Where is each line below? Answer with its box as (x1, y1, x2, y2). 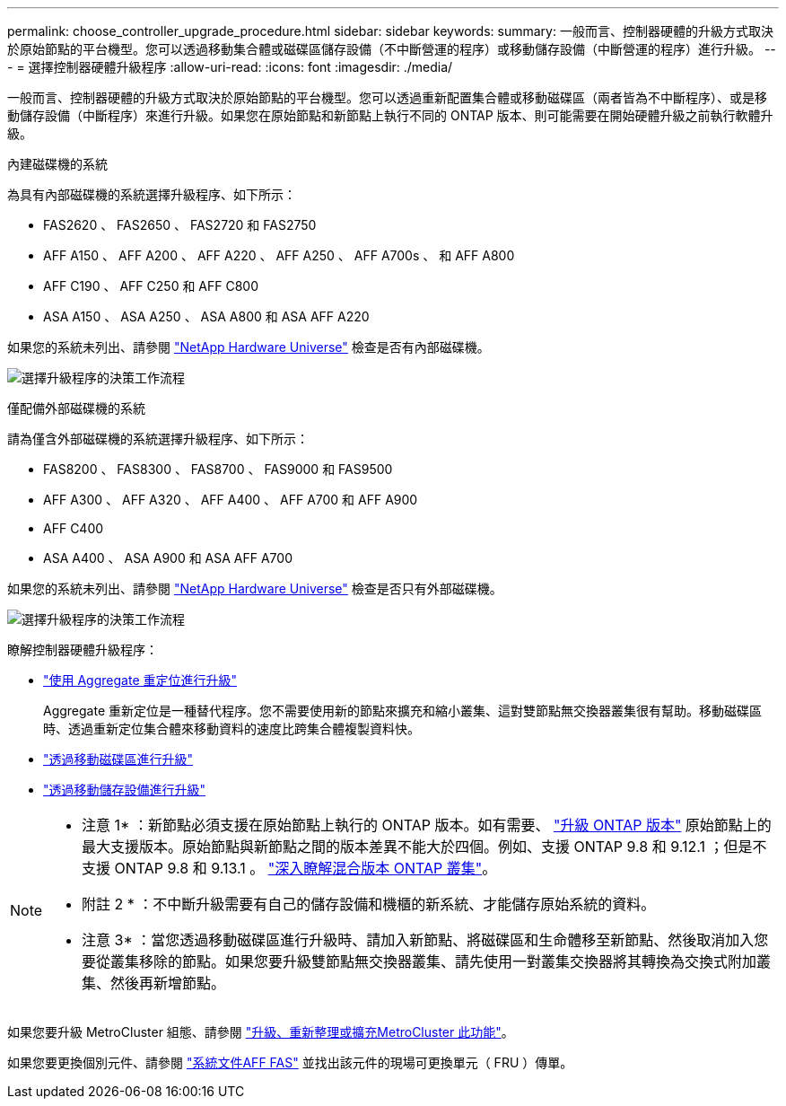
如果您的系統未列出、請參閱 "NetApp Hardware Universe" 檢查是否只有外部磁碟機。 (7, 581, 502, 596)
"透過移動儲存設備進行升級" (43, 782, 206, 797)
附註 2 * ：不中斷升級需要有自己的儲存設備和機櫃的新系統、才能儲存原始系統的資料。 (82, 895, 656, 913)
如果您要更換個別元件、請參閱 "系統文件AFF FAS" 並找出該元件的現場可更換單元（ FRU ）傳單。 (7, 1055, 573, 1070)
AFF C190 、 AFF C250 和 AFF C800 (43, 278, 259, 294)
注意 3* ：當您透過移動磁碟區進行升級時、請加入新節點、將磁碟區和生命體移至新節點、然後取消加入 (82, 931, 755, 949)
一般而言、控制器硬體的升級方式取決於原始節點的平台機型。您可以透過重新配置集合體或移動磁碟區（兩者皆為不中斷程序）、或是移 (7, 90, 767, 105)
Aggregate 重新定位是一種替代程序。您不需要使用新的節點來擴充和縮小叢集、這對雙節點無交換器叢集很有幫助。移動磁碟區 (43, 703, 763, 718)
